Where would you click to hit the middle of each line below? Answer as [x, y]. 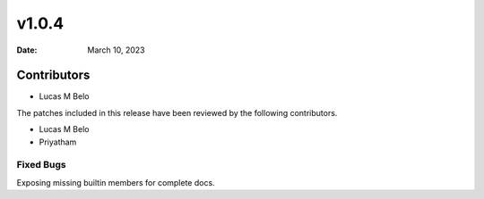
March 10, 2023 [116, 50]
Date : [27, 50]
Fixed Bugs [41, 165]
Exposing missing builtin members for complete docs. [116, 182]
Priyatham [58, 142]
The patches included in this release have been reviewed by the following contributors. [177, 112]
